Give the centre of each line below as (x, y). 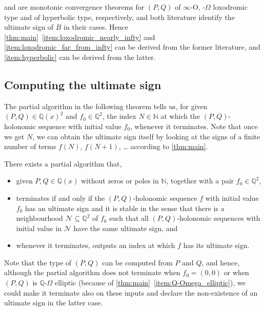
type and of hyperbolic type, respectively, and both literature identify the (119, 17)
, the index (119, 116)
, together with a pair (200, 181)
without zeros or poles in (120, 181)
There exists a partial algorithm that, (63, 163)
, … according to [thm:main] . (163, 146)
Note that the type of (38, 262)
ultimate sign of (29, 27)
